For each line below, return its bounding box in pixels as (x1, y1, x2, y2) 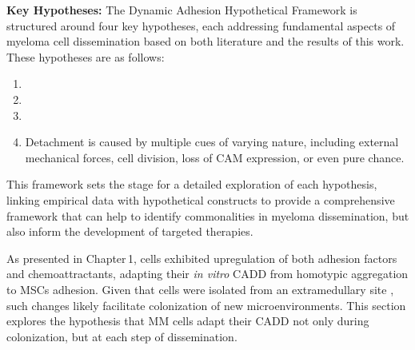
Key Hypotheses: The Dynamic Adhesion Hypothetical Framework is (6, 2, 357, 18)
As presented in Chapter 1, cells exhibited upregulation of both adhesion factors (6, 249, 397, 266)
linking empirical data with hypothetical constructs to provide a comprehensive (6, 191, 395, 208)
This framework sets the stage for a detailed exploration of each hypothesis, (6, 176, 377, 193)
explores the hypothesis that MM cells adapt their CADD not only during (6, 312, 369, 329)
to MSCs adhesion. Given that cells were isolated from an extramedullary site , (6, 280, 394, 297)
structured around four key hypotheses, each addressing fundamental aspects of (6, 17, 396, 34)
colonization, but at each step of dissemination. (6, 328, 237, 344)
